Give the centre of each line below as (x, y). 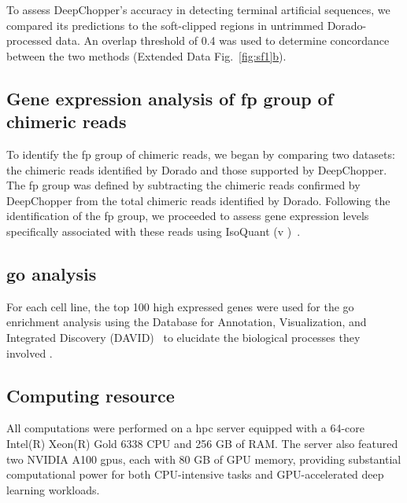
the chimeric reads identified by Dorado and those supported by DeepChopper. (197, 169)
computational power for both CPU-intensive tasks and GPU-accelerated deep (195, 474)
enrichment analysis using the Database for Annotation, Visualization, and (187, 322)
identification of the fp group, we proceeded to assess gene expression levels (188, 216)
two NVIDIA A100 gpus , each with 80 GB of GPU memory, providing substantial (204, 459)
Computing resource (91, 395)
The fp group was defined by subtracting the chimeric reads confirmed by (183, 185)
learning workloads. (53, 489)
